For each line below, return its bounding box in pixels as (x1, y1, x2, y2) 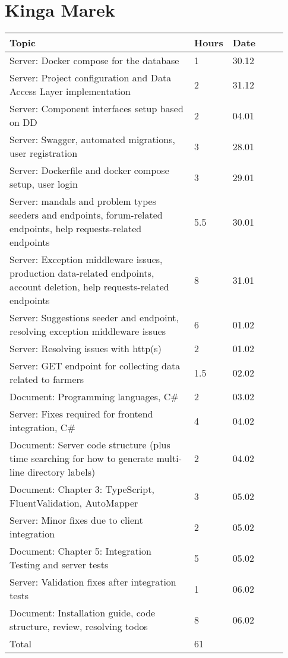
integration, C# (10, 420, 75, 435)
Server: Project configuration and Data (10, 71, 172, 85)
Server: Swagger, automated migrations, (10, 132, 175, 147)
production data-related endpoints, (10, 266, 154, 280)
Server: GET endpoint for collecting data (10, 359, 181, 373)
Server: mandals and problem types (10, 194, 156, 208)
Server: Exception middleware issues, (10, 252, 163, 267)
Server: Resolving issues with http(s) (10, 341, 162, 356)
